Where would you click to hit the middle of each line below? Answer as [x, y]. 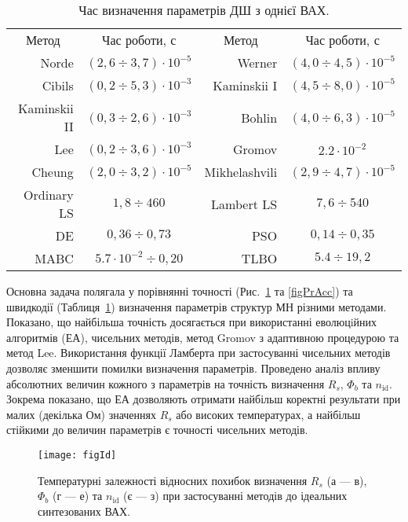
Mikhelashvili [241, 172]
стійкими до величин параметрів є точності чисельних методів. [157, 430]
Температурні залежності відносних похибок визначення [173, 480]
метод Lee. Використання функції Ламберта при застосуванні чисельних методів [199, 353]
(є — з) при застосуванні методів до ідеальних [235, 496]
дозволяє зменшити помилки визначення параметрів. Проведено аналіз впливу [193, 368]
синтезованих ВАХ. [84, 511]
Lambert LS [244, 204]
